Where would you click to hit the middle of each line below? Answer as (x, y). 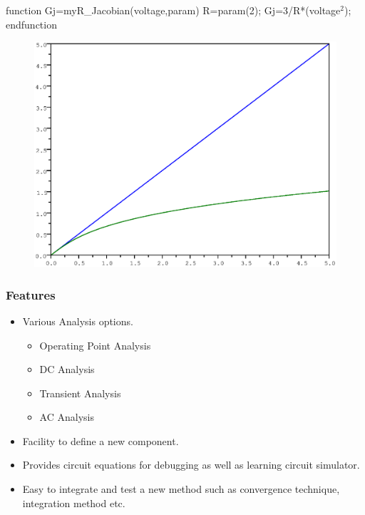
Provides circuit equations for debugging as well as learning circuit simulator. (191, 465)
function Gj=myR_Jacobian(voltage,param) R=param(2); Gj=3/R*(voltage (173, 10)
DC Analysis (67, 369)
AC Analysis (67, 417)
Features (31, 294)
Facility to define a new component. (101, 440)
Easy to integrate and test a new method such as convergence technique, (181, 489)
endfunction (31, 24)
